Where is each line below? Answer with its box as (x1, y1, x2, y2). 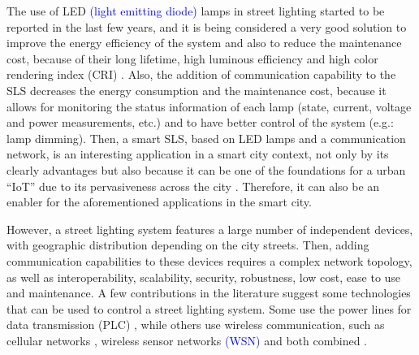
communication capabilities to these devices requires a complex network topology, (6, 252, 413, 269)
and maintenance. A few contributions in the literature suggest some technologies (6, 284, 411, 301)
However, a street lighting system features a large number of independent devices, (6, 220, 413, 237)
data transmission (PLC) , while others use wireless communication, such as (6, 316, 385, 333)
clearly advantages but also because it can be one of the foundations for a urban (6, 161, 406, 178)
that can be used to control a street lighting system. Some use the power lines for (6, 300, 412, 317)
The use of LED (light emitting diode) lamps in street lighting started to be (6, 2, 385, 19)
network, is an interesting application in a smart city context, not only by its (6, 145, 389, 162)
